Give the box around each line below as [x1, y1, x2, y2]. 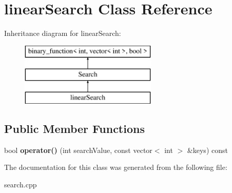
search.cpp [4, 179, 37, 190]
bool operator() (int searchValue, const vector [4, 144, 152, 155]
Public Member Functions [4, 121, 145, 137]
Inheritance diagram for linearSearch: [4, 28, 121, 38]
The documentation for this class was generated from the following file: [4, 162, 227, 172]
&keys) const [187, 144, 228, 155]
